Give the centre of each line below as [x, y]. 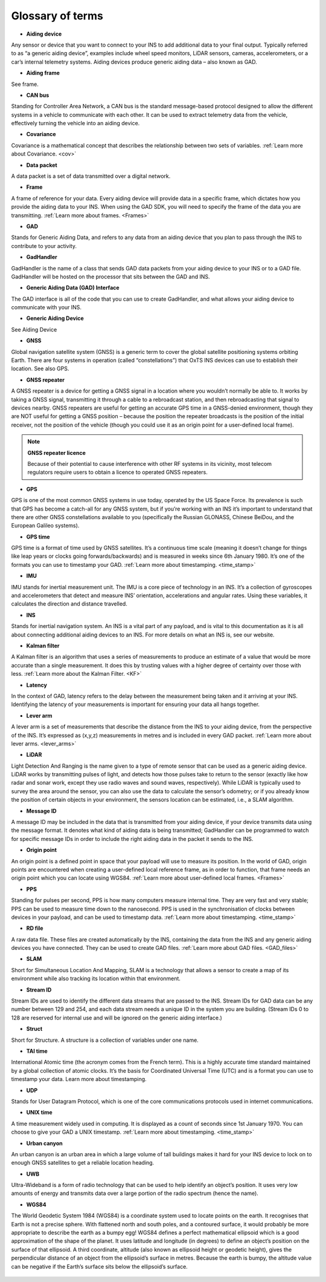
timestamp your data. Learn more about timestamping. [79, 1079]
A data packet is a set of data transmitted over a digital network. [91, 176]
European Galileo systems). [45, 526]
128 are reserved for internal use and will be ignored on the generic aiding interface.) [117, 1018]
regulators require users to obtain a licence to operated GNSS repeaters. [117, 473]
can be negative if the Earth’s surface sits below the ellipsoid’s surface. [100, 1266]
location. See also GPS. [40, 368]
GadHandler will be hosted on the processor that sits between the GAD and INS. [111, 276]
